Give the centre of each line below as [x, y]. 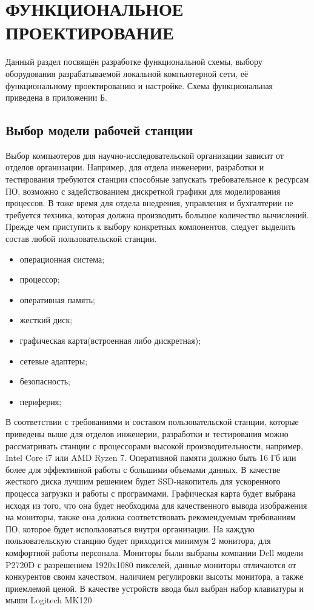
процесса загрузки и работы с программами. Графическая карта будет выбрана [151, 493]
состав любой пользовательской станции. [81, 239]
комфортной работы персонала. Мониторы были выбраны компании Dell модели [155, 552]
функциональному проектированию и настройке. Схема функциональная [139, 85]
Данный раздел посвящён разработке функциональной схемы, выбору [134, 62]
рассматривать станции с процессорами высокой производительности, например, [155, 445]
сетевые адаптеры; [54, 360]
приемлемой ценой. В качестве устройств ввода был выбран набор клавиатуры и [155, 588]
